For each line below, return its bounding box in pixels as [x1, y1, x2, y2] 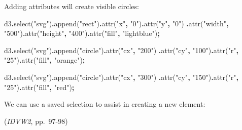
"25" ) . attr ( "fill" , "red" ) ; [4, 81, 75, 92]
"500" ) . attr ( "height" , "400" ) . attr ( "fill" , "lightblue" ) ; [4, 28, 160, 38]
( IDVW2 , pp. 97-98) [4, 115, 68, 126]
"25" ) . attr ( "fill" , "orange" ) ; [4, 55, 85, 65]
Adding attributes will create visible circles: [4, 1, 139, 11]
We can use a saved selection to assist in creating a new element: [4, 99, 205, 109]
